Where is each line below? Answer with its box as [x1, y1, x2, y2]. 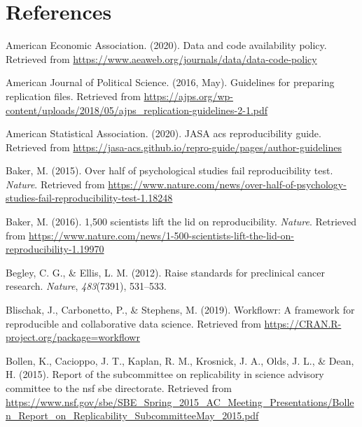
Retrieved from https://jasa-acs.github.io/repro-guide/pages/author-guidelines [6, 139, 342, 154]
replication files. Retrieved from [6, 88, 141, 103]
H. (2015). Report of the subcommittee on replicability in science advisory [6, 367, 324, 381]
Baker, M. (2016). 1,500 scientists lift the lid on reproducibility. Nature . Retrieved [6, 214, 357, 229]
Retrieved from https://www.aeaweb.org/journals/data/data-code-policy [6, 51, 317, 66]
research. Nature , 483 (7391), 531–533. [6, 279, 167, 293]
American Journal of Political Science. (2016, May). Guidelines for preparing [6, 75, 335, 90]
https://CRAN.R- [264, 316, 342, 330]
